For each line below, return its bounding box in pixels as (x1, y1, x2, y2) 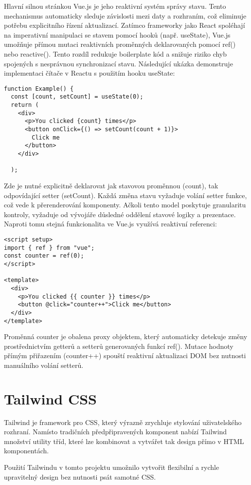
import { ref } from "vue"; (4, 244, 95, 251)
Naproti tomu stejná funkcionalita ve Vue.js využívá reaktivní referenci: (4, 219, 217, 229)
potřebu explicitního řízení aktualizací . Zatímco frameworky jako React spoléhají (4, 20, 245, 30)
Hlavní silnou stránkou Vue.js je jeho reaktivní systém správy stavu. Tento (4, 1, 226, 11)
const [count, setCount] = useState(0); (11, 93, 143, 101)
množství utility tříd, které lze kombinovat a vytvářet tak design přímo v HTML (4, 436, 244, 446)
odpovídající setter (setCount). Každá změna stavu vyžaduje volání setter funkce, (4, 190, 247, 200)
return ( (11, 101, 39, 109)
